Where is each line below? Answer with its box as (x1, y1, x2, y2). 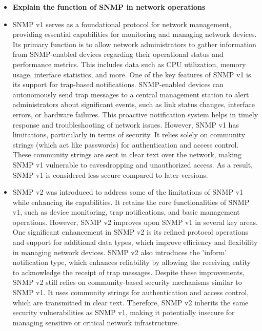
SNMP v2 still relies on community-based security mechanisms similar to (12, 277, 242, 287)
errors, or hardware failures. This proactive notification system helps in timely (12, 109, 258, 119)
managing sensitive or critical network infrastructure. (12, 317, 179, 327)
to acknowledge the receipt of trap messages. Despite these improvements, (12, 266, 245, 277)
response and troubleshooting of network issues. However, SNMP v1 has (12, 119, 239, 130)
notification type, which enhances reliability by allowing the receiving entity (12, 257, 251, 267)
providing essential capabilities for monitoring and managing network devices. (12, 29, 257, 39)
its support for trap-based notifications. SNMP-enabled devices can (12, 79, 224, 90)
